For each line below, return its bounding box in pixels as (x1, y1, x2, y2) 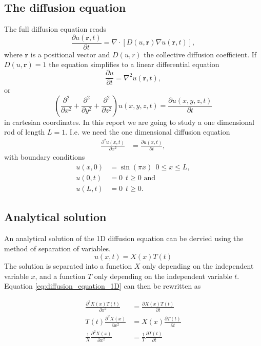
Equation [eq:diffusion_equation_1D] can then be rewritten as (4, 280, 201, 291)
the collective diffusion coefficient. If (144, 49, 257, 59)
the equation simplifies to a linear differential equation (49, 59, 219, 70)
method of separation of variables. (4, 243, 111, 253)
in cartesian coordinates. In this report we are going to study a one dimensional (4, 116, 254, 127)
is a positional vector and (30, 49, 110, 59)
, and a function (35, 270, 86, 281)
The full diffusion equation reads (4, 24, 106, 34)
